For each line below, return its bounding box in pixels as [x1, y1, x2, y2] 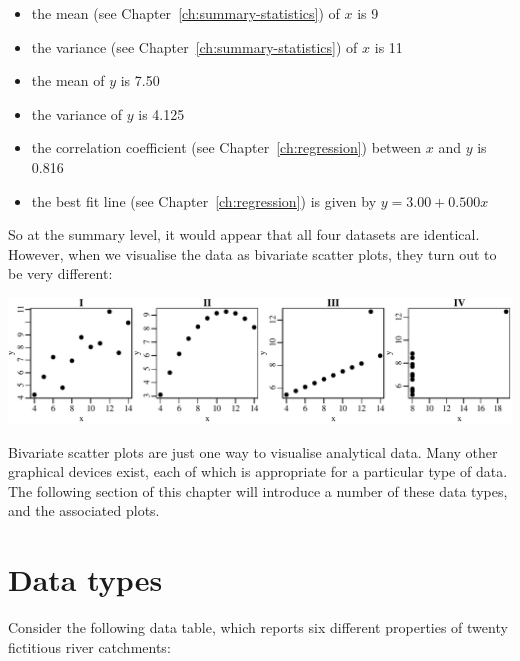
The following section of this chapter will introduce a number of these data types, [8, 480, 508, 501]
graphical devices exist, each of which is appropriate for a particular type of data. [8, 461, 508, 482]
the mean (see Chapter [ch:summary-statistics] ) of [31, 3, 340, 23]
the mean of [31, 70, 105, 91]
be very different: [8, 263, 113, 284]
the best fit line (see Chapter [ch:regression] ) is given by [31, 190, 377, 211]
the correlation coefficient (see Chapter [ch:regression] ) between [31, 137, 422, 158]
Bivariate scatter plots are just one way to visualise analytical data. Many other [8, 441, 498, 462]
